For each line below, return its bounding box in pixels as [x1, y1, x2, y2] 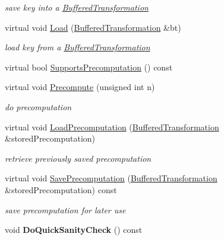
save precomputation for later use [5, 203, 126, 216]
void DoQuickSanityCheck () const [5, 223, 143, 236]
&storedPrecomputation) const [5, 183, 117, 196]
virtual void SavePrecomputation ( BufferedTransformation [5, 172, 217, 184]
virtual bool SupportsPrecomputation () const [5, 60, 173, 73]
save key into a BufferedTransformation [5, 1, 149, 13]
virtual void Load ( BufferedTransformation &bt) [5, 21, 181, 33]
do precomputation [5, 100, 72, 113]
